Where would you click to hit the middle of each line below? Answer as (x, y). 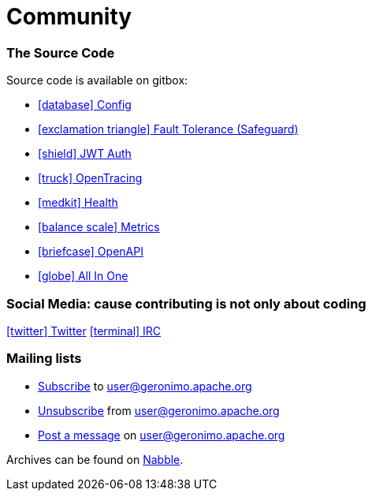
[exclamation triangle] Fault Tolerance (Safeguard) (168, 129)
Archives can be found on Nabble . (95, 459)
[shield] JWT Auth (85, 154)
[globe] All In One (83, 276)
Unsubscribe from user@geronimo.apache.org (159, 410)
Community (69, 17)
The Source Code (61, 52)
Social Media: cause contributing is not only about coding (186, 303)
